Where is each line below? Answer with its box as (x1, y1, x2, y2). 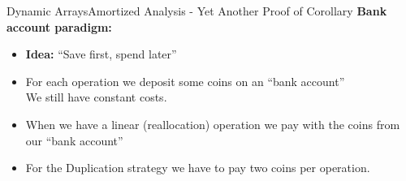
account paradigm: (6, 18, 112, 35)
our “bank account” (25, 131, 123, 149)
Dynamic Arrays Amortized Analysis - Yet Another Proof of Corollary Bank (6, 2, 387, 19)
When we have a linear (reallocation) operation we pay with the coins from (25, 115, 400, 132)
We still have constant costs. (25, 88, 167, 106)
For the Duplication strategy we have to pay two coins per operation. (25, 159, 370, 176)
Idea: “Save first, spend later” (25, 45, 177, 62)
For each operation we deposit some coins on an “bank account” (25, 72, 345, 89)
